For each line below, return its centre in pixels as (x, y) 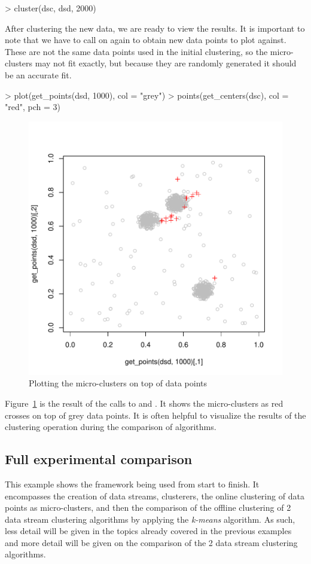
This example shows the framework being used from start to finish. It (132, 484)
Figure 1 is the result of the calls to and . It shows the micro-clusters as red (144, 403)
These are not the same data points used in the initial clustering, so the (136, 51)
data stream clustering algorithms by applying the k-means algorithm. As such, (150, 519)
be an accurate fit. (38, 74)
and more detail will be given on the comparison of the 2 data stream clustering (151, 542)
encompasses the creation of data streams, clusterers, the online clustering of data (155, 496)
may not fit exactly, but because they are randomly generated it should (166, 63)
